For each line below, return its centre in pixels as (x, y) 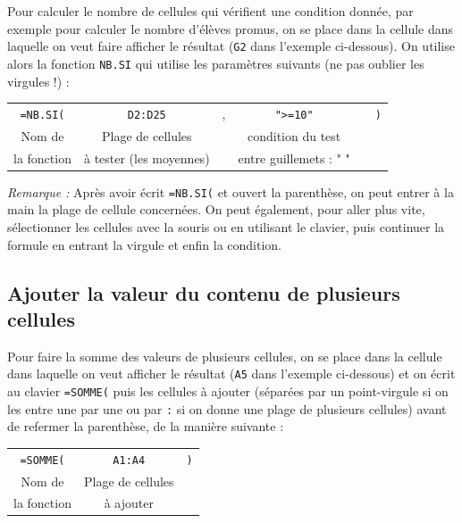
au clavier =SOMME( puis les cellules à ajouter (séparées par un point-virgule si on (228, 390)
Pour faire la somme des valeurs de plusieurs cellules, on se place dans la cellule (225, 356)
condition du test (294, 135)
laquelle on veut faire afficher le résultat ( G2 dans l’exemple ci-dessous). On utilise (231, 46)
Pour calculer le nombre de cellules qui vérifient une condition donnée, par (210, 11)
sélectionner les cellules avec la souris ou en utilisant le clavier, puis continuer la (226, 226)
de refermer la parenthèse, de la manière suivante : (146, 426)
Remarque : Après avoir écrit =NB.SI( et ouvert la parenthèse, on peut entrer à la (231, 191)
